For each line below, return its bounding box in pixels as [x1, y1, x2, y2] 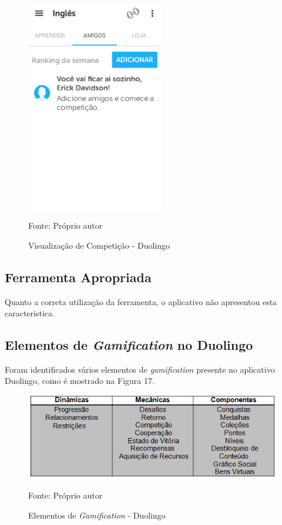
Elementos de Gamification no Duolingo [5, 336, 253, 354]
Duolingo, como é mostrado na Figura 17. [5, 374, 155, 387]
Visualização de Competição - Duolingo [28, 239, 170, 251]
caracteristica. [5, 307, 55, 319]
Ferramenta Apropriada [5, 267, 152, 286]
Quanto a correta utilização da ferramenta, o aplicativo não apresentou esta [5, 295, 277, 307]
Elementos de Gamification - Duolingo [28, 509, 166, 521]
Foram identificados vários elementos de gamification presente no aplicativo [5, 363, 275, 375]
